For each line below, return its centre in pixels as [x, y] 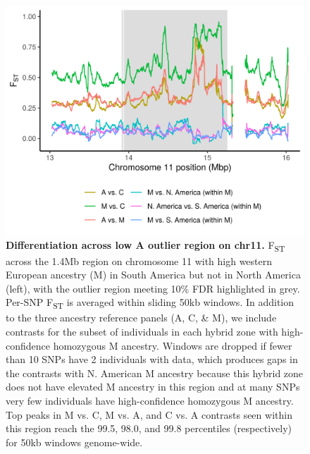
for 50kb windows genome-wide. [74, 442]
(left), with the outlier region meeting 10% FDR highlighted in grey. [153, 288]
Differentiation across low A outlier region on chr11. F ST [145, 246]
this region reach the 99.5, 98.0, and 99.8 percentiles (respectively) [149, 428]
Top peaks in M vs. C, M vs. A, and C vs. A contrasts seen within [149, 414]
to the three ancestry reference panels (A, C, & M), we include [141, 318]
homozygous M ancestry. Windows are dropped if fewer [173, 345]
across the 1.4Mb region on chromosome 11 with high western [139, 260]
